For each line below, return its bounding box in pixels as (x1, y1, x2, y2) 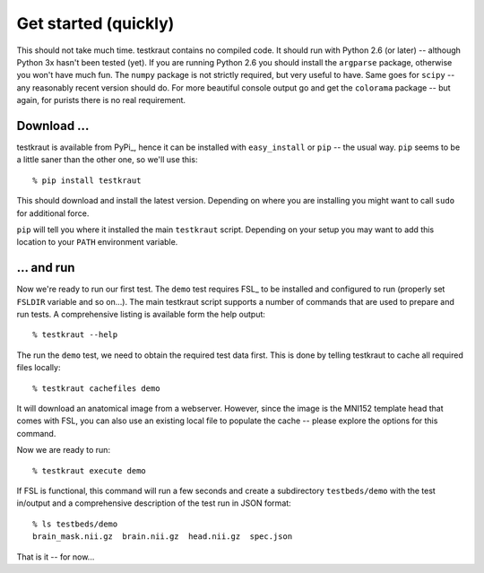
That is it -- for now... (16, 551, 95, 562)
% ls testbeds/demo (32, 518, 118, 529)
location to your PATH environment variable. (16, 237, 178, 247)
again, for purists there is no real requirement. (16, 95, 186, 106)
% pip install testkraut (32, 175, 142, 186)
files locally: (16, 362, 61, 373)
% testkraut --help (32, 330, 118, 340)
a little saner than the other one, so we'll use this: (16, 154, 198, 165)
